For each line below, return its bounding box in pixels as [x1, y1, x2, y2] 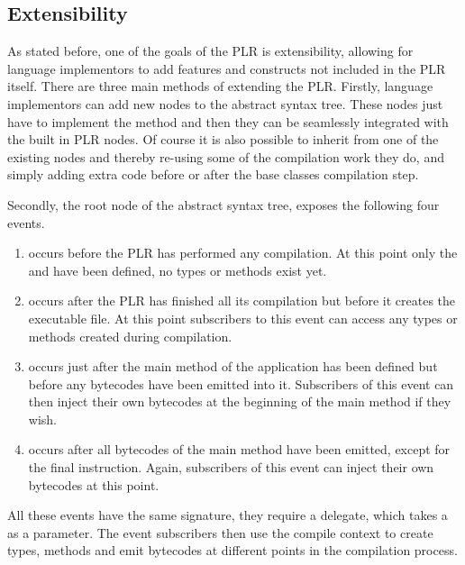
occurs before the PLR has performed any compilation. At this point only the [28, 243, 458, 262]
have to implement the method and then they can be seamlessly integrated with [7, 112, 449, 131]
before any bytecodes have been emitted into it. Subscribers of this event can [28, 374, 454, 393]
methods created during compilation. [28, 326, 232, 345]
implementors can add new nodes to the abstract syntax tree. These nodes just [7, 94, 443, 113]
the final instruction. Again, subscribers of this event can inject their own [28, 458, 434, 477]
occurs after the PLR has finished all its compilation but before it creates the [28, 291, 456, 310]
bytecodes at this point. [28, 475, 160, 494]
